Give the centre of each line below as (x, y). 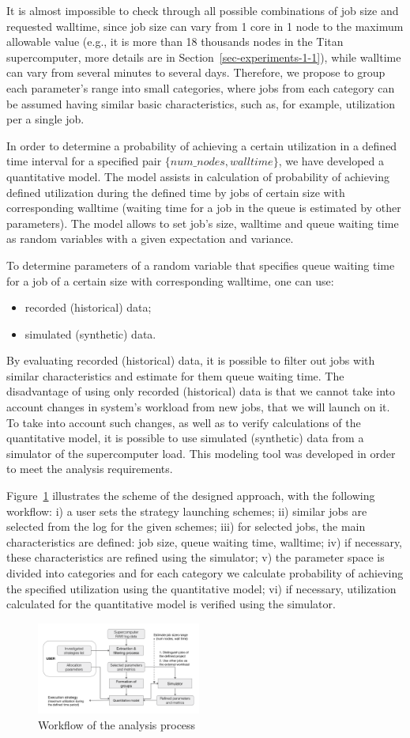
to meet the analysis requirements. (90, 469)
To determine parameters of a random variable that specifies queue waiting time (201, 265)
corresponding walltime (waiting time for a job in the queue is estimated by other (204, 208)
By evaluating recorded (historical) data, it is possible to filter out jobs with (191, 360)
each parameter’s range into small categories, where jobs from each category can (201, 87)
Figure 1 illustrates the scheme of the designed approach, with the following (191, 496)
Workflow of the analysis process (117, 724)
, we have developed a (331, 161)
